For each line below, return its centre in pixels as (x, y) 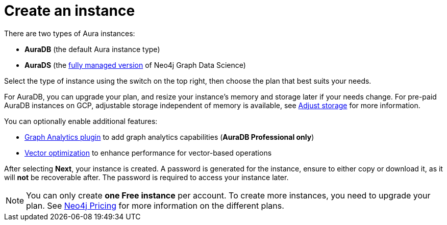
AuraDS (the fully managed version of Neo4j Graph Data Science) (135, 65)
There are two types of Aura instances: (70, 33)
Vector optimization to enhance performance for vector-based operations (148, 153)
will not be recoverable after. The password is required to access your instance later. (146, 177)
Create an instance (70, 11)
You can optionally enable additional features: (81, 121)
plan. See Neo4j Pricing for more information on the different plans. (155, 205)
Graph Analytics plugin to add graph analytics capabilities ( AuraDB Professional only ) (169, 137)
